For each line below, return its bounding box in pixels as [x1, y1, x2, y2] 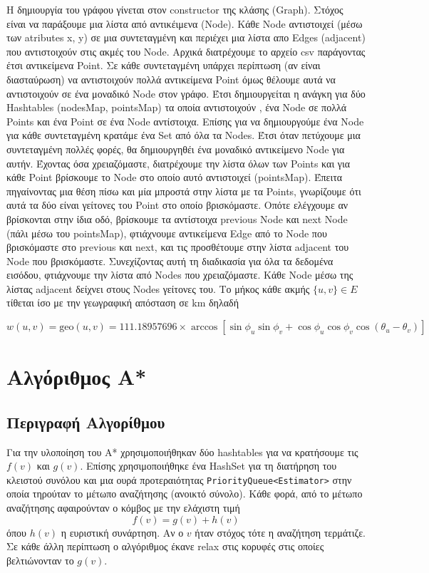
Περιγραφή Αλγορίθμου [6, 411, 165, 433]
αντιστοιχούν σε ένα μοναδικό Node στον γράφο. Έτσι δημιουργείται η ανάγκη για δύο [6, 86, 366, 100]
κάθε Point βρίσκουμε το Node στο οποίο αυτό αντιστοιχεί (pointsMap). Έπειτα [6, 170, 343, 185]
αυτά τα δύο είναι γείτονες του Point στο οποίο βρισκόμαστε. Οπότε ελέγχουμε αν [6, 197, 348, 212]
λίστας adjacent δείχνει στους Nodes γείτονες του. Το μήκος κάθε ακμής [6, 281, 310, 296]
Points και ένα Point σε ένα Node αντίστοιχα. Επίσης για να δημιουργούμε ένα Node [6, 113, 364, 128]
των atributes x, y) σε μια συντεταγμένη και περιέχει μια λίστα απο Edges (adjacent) [6, 30, 366, 45]
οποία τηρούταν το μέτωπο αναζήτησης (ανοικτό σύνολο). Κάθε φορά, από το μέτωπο [6, 486, 363, 501]
